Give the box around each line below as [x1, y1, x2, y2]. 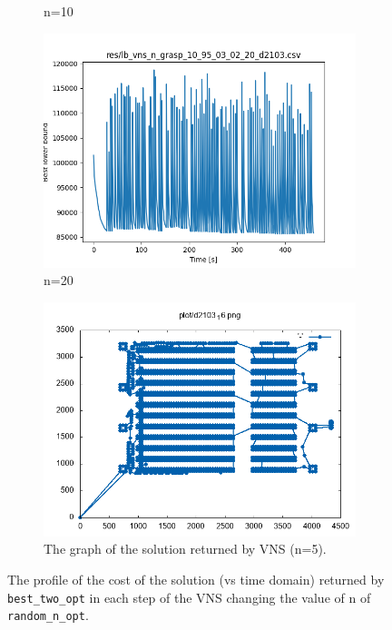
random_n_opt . [7, 605, 89, 625]
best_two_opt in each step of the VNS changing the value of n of [7, 587, 371, 606]
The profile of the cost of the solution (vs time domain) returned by [7, 569, 385, 588]
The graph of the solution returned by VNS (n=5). [44, 539, 327, 558]
